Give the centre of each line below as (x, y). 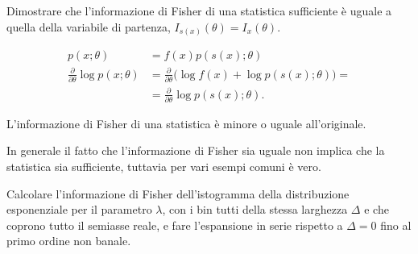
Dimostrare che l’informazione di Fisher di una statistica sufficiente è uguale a (199, 10)
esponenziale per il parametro (79, 209)
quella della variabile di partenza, (89, 26)
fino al (396, 225)
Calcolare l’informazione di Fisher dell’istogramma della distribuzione (178, 193)
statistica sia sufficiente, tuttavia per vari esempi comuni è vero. (164, 167)
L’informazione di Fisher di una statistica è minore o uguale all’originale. (186, 123)
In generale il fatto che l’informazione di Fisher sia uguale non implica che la (196, 150)
